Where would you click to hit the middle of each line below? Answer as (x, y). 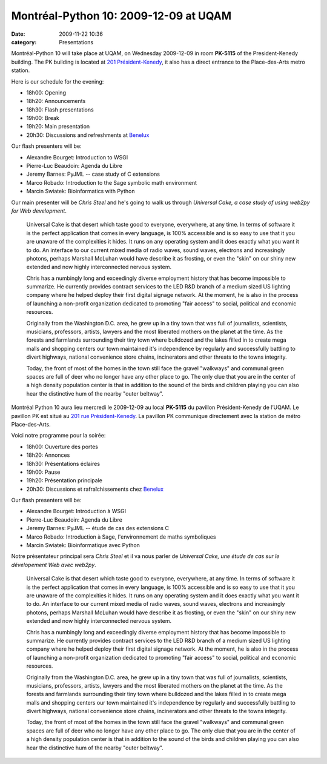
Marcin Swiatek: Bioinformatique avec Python (83, 545)
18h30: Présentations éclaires (63, 463)
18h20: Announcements (56, 101)
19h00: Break (43, 118)
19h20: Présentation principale (64, 480)
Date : (18, 34)
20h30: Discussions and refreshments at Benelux (88, 135)
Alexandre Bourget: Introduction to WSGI (77, 157)
